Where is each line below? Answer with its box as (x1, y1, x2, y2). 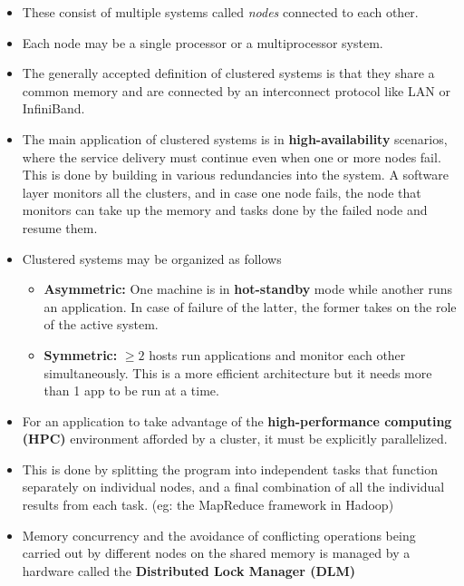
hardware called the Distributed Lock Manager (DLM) (22, 561, 355, 580)
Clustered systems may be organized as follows (22, 249, 282, 268)
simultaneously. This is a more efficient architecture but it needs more (43, 363, 432, 382)
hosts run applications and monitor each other (149, 345, 406, 364)
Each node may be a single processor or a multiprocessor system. (22, 33, 383, 52)
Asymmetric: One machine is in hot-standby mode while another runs (43, 279, 453, 298)
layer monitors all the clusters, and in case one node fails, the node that (22, 182, 421, 201)
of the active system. (43, 315, 159, 334)
